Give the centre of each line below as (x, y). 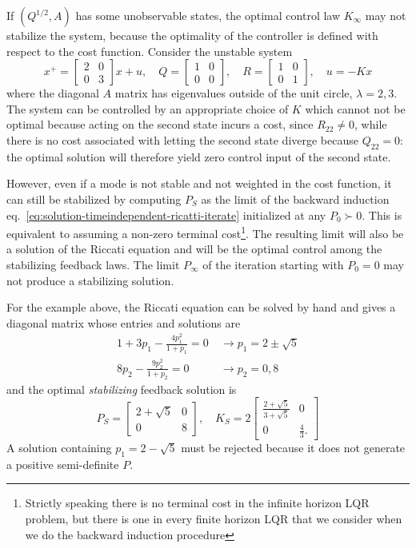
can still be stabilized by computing (94, 199)
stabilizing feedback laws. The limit (93, 264)
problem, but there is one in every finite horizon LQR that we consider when (214, 518)
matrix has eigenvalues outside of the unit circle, (234, 93)
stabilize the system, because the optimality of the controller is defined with (192, 35)
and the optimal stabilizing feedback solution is (122, 389)
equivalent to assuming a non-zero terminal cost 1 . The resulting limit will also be (205, 232)
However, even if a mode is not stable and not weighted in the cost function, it (199, 183)
